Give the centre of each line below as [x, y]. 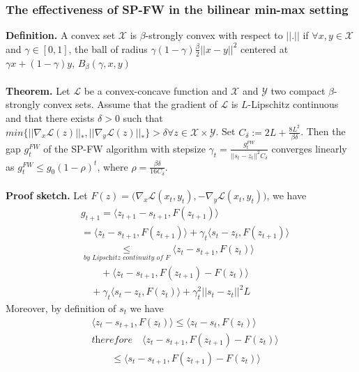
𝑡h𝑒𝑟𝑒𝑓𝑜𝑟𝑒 [112, 340]
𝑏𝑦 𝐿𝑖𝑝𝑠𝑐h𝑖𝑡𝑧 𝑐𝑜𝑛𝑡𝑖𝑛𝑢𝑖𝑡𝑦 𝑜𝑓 [123, 257]
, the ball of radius [108, 48]
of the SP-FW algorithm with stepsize [124, 148]
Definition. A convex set [61, 35]
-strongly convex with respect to [214, 35]
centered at [265, 48]
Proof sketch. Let [47, 195]
